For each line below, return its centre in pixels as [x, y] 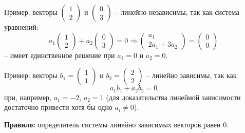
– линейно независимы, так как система [177, 12]
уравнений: [21, 27]
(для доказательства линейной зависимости [173, 97]
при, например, [28, 97]
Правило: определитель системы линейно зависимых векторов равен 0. [117, 124]
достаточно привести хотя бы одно [58, 107]
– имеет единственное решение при [60, 55]
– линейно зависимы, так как [191, 75]
